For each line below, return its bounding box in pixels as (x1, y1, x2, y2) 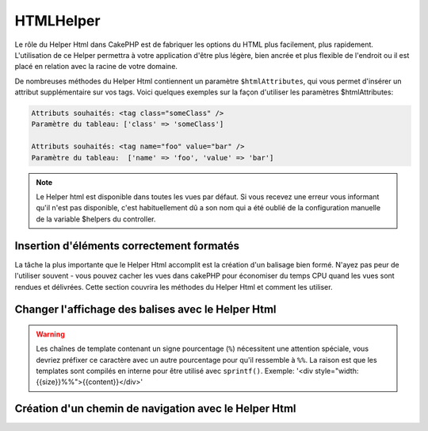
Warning (36, 329, 65, 339)
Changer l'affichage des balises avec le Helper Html (14, 302, 277, 317)
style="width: (314, 366, 359, 376)
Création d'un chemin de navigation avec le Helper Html (14, 402, 296, 416)
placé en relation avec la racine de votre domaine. (14, 62, 178, 71)
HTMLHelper (14, 12, 101, 29)
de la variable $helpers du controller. (36, 214, 156, 224)
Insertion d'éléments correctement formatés (14, 239, 240, 252)
